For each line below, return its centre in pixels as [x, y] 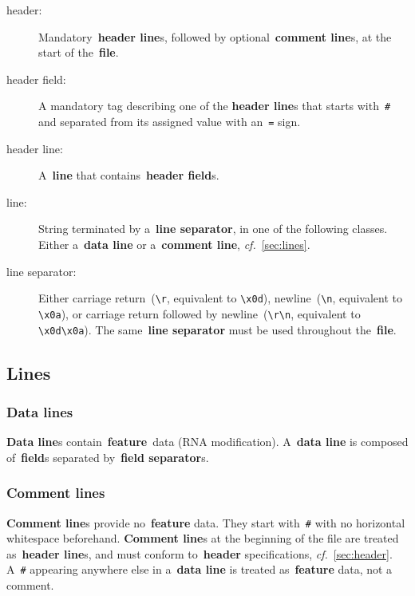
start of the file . [79, 52]
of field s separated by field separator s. [108, 457]
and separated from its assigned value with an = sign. [170, 122]
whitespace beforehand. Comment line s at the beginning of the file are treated [203, 538]
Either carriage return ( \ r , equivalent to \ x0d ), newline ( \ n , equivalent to [220, 298]
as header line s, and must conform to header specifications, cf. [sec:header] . [200, 553]
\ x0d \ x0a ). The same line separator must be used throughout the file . [217, 329]
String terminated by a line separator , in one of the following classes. [213, 229]
